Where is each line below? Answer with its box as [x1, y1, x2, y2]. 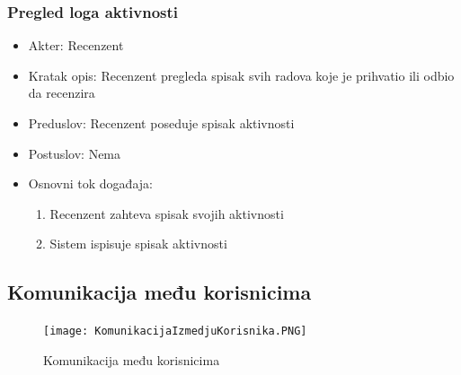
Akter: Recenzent [28, 36, 124, 55]
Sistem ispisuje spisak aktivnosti [49, 234, 227, 253]
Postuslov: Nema [28, 144, 121, 162]
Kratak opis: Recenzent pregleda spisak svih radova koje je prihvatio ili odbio [28, 65, 455, 84]
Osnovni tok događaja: [28, 174, 153, 193]
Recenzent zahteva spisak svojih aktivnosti [49, 204, 284, 222]
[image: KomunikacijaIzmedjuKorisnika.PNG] [43, 325, 307, 338]
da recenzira [28, 83, 95, 102]
